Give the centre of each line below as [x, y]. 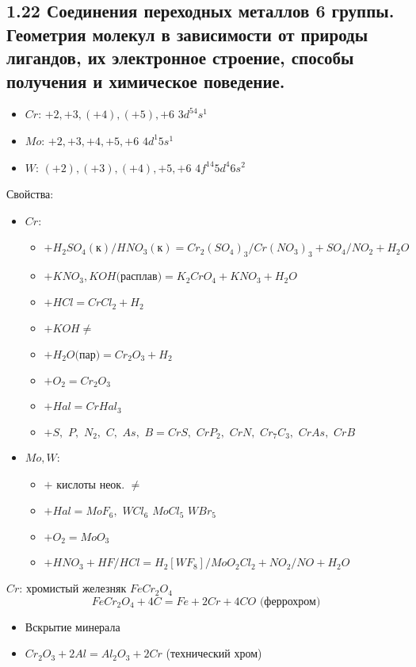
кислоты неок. [91, 483]
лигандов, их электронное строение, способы [180, 57]
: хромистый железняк [73, 588]
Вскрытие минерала [73, 626]
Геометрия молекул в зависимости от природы [187, 34]
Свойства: [30, 194]
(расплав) [139, 277]
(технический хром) [214, 653]
